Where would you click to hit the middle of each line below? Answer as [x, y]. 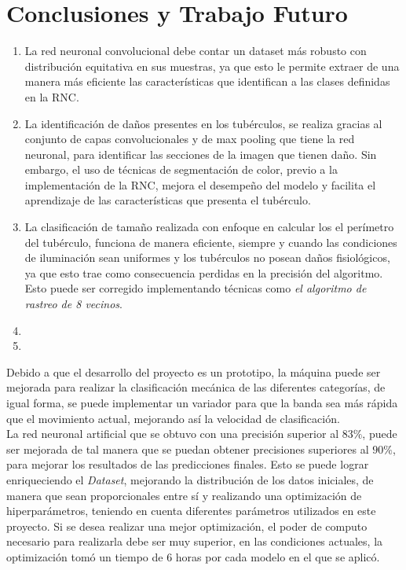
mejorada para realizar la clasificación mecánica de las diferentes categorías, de [196, 387]
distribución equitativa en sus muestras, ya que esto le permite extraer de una [212, 66]
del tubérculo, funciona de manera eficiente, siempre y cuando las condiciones [211, 242]
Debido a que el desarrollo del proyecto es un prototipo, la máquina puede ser [194, 371]
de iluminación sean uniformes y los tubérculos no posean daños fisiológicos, [207, 257]
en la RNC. [52, 96]
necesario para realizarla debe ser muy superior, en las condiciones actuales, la [195, 541]
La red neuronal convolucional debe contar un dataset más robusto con [196, 51]
